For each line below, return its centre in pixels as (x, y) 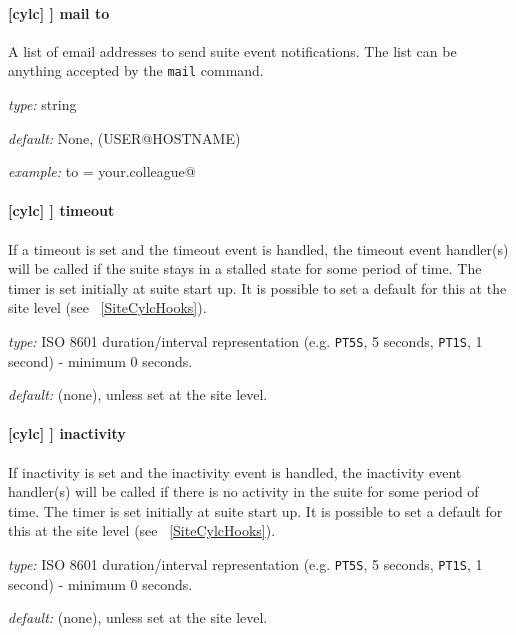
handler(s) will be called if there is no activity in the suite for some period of (243, 491)
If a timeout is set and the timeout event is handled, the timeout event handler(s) (258, 248)
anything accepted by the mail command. (136, 70)
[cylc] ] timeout (61, 210)
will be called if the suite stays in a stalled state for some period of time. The (245, 268)
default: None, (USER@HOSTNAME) (124, 137)
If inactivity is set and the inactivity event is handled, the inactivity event (235, 471)
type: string (42, 104)
